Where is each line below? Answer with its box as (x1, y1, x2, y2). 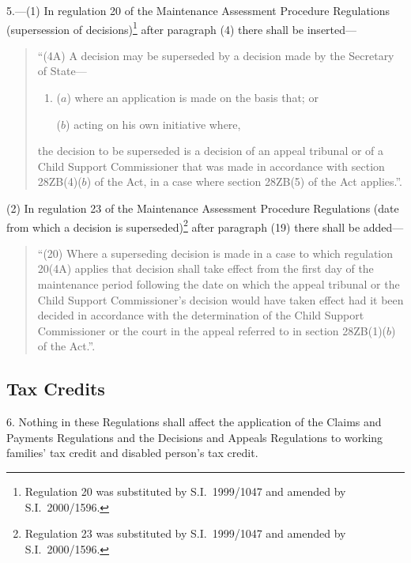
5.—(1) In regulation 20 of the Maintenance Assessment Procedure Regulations (6, 2, 390, 18)
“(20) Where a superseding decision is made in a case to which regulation (37, 244, 394, 261)
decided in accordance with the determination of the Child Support (37, 307, 364, 323)
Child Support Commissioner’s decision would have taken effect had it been (37, 291, 404, 308)
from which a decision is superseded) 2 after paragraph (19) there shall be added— (6, 216, 404, 235)
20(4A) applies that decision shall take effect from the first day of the (37, 260, 374, 277)
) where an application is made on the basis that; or (66, 89, 319, 106)
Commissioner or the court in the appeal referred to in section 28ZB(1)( (37, 322, 387, 338)
